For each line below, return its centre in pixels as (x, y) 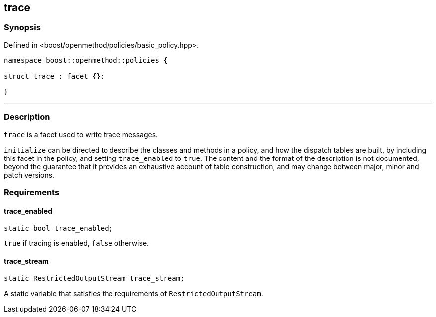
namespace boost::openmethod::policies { (86, 60)
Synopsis (22, 28)
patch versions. (29, 175)
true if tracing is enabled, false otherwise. (77, 243)
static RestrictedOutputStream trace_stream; (94, 278)
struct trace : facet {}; (54, 76)
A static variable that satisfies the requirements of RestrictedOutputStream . (134, 294)
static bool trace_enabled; (59, 228)
